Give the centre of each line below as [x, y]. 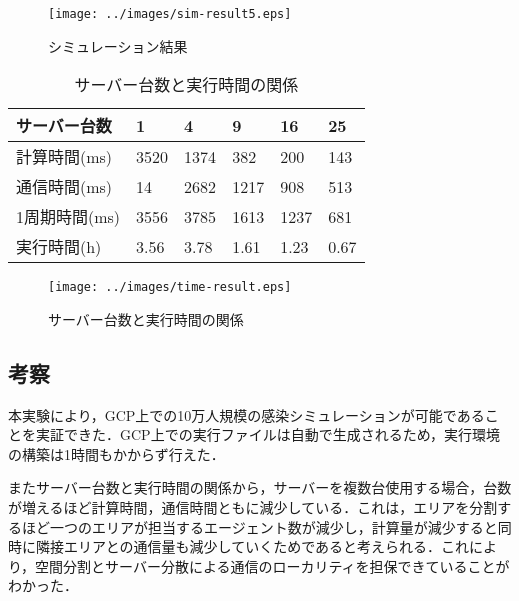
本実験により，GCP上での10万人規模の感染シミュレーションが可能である [246, 414]
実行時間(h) [59, 247]
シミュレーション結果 [118, 45]
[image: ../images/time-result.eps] [170, 287]
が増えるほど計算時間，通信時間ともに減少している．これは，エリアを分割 [253, 507]
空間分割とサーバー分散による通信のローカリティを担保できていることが [272, 565]
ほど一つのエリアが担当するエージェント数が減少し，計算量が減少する [252, 526]
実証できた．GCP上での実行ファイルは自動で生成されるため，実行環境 [267, 434]
